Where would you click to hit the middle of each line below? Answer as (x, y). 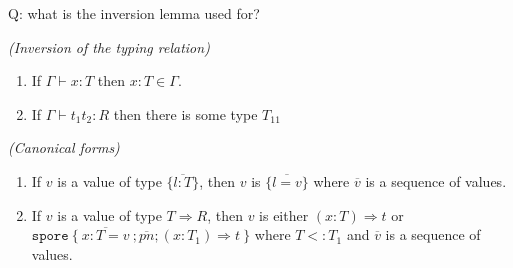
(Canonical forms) (64, 147)
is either (284, 214)
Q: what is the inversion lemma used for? (134, 13)
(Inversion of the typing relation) (109, 46)
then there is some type (185, 113)
